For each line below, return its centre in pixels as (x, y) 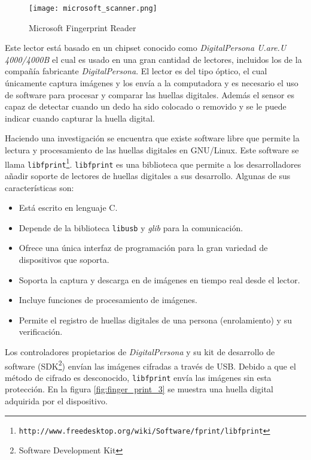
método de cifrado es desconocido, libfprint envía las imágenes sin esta (138, 377)
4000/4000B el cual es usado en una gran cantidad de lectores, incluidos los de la (153, 59)
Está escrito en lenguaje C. (68, 208)
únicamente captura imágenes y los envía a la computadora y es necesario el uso (152, 83)
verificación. (41, 332)
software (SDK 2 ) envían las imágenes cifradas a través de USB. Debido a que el (150, 365)
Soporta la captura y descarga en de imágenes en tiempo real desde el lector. (159, 279)
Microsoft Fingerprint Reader (83, 27)
